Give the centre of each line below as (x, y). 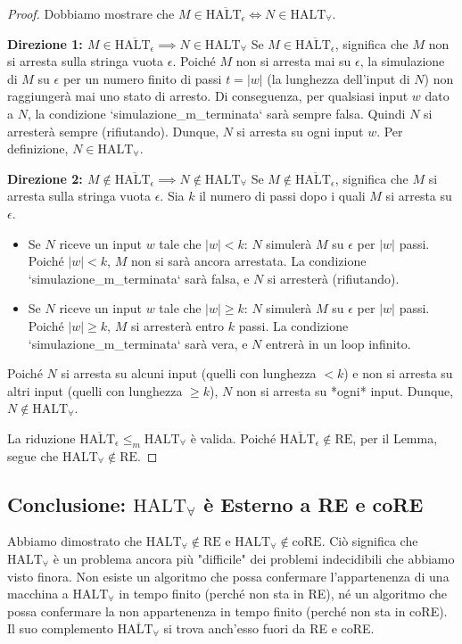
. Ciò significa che (370, 541)
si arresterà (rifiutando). (334, 278)
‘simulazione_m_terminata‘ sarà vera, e (138, 343)
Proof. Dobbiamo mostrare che (91, 13)
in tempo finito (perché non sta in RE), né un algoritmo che (283, 594)
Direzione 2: (45, 178)
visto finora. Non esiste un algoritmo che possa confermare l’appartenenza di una (228, 576)
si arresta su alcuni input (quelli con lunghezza (189, 373)
